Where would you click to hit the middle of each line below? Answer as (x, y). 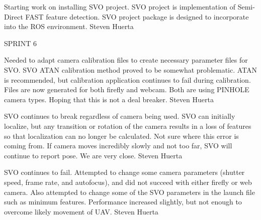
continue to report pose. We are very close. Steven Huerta (93, 155)
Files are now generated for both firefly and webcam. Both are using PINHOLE (127, 89)
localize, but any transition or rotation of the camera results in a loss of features (128, 126)
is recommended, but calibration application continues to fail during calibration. (127, 79)
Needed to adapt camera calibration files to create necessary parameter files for (126, 60)
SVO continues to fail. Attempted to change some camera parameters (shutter (124, 172)
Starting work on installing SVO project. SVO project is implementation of (120, 7)
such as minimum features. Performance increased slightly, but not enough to (123, 202)
